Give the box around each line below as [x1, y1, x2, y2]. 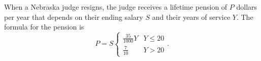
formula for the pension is [4, 21, 84, 32]
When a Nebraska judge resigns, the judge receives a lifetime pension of [4, 2, 227, 12]
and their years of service [152, 11, 231, 22]
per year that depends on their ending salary [4, 11, 143, 22]
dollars [236, 2, 257, 12]
